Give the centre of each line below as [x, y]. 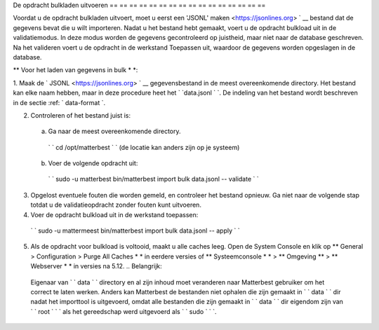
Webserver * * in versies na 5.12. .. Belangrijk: [96, 266]
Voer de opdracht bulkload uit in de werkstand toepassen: [114, 214]
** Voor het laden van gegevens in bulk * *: [75, 70]
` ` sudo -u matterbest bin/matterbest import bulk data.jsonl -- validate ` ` [153, 179]
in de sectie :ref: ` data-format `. [59, 102]
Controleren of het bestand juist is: [81, 115]
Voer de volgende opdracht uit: [93, 163]
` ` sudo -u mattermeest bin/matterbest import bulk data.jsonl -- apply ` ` [135, 231]
